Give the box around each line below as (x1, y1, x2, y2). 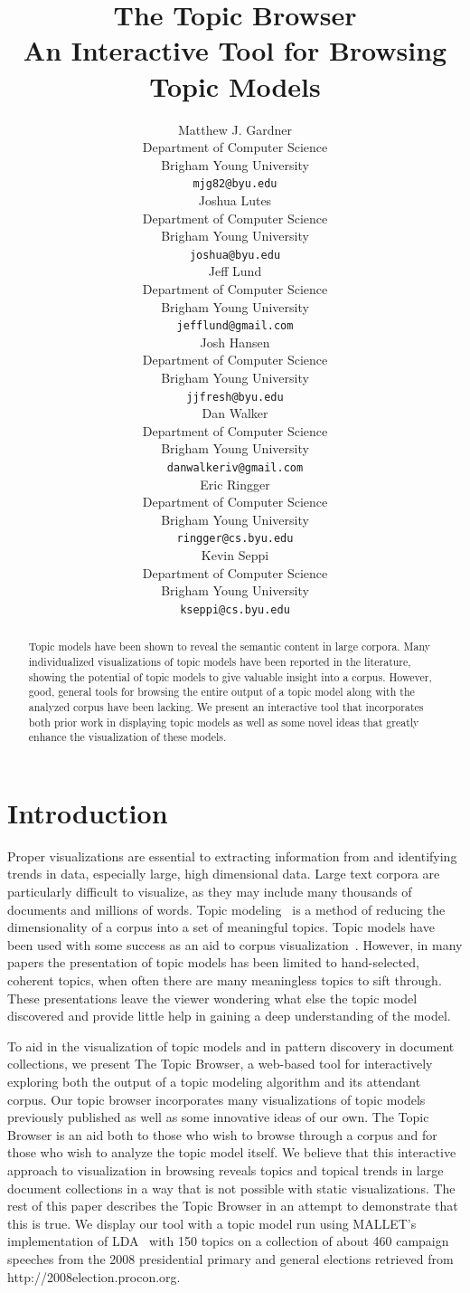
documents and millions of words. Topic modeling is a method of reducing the (7, 899, 446, 918)
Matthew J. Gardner (178, 119, 292, 138)
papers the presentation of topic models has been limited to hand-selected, (7, 953, 419, 972)
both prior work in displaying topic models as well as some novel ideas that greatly (28, 714, 419, 729)
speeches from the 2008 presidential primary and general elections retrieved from (7, 1249, 454, 1268)
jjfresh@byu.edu (186, 390, 284, 404)
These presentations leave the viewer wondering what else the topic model (7, 988, 418, 1007)
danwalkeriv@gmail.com (166, 461, 304, 475)
